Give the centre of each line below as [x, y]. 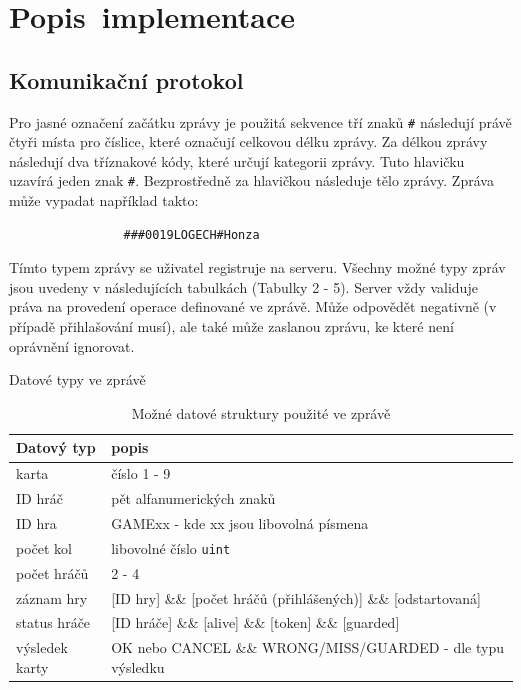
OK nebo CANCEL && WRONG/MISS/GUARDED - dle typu [308, 647]
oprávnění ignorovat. [72, 345]
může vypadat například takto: [104, 200]
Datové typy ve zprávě [77, 379]
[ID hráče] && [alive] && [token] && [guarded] [255, 622]
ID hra [36, 522]
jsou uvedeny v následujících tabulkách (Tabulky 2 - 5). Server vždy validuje [243, 286]
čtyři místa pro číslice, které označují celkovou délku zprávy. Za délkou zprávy [248, 141]
